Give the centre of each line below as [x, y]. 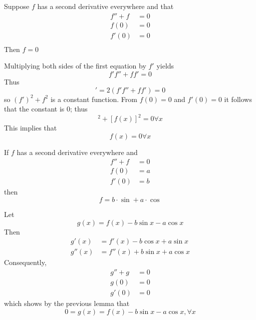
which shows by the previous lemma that [67, 303]
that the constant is [34, 109]
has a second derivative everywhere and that [105, 6]
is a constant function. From [94, 99]
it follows [238, 99]
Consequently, [25, 262]
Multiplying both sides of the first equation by [75, 66]
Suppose [17, 6]
